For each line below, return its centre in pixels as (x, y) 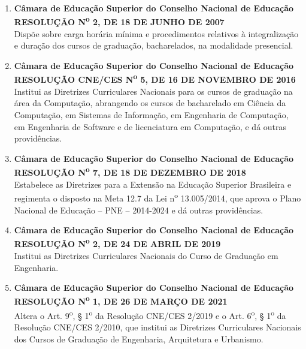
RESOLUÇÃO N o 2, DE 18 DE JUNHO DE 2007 (119, 21)
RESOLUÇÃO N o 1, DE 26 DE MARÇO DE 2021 (121, 300)
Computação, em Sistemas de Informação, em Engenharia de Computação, (151, 115)
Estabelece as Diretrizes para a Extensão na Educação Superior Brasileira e (153, 184)
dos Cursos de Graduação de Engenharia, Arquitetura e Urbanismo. (139, 339)
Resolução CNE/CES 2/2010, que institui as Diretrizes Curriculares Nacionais (157, 327)
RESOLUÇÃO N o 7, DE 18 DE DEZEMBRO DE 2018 (130, 172)
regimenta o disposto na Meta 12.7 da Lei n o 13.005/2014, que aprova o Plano (157, 197)
